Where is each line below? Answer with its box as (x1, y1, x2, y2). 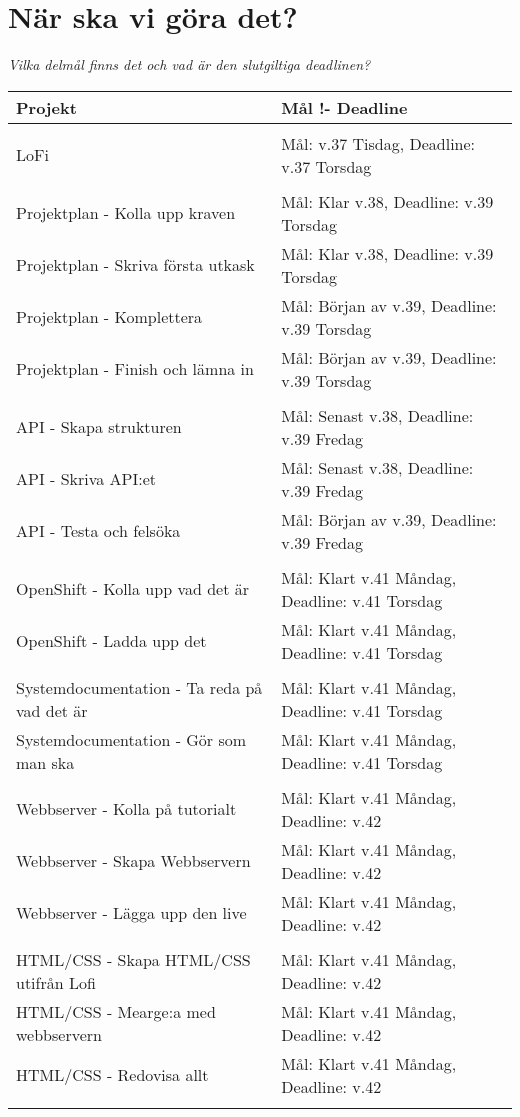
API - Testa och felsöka (16, 519, 181, 543)
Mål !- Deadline (281, 95, 408, 119)
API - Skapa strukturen (16, 415, 182, 439)
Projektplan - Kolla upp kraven (16, 201, 236, 225)
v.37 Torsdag (281, 154, 372, 178)
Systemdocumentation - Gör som (16, 727, 247, 751)
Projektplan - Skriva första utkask (16, 253, 255, 277)
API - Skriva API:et (16, 467, 157, 491)
